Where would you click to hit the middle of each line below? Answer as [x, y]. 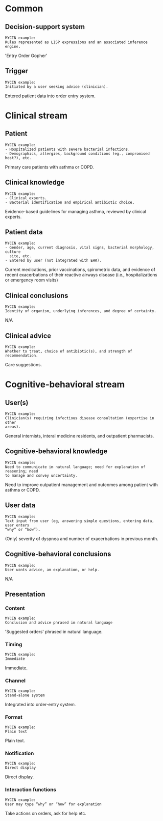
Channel [15, 681]
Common [24, 9]
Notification [20, 753]
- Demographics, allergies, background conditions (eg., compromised [78, 153]
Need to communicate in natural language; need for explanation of [75, 467]
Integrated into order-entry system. [41, 704]
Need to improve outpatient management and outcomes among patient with [81, 485]
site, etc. [21, 256]
